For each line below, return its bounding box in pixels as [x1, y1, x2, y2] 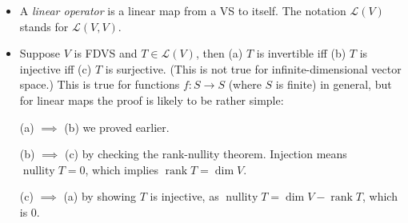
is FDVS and [74, 45, 138, 62]
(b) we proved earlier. [64, 118, 170, 135]
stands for [19, 18, 69, 34]
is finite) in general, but [275, 76, 392, 93]
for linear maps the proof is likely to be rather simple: [19, 91, 284, 108]
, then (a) [195, 45, 243, 62]
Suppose [19, 45, 61, 62]
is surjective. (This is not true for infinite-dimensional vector [105, 60, 402, 77]
